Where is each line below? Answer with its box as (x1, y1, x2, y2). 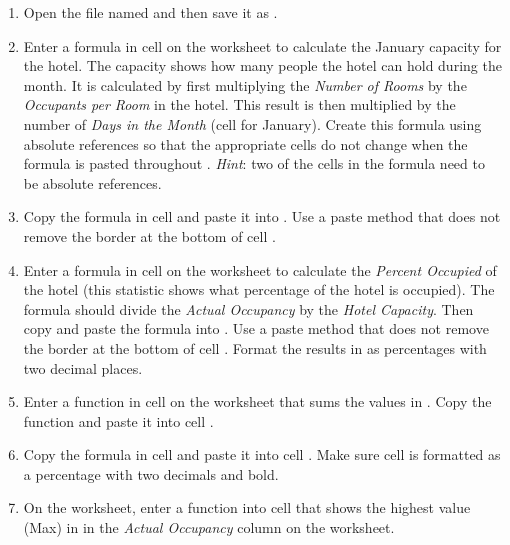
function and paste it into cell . (23, 410, 214, 431)
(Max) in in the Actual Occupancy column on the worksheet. (23, 517, 395, 538)
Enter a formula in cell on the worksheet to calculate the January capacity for (23, 35, 502, 56)
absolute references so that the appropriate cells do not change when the (23, 133, 468, 154)
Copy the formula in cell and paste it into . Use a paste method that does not (23, 206, 501, 227)
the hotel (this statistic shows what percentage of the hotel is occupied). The (23, 279, 495, 300)
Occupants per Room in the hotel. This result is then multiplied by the (23, 94, 456, 115)
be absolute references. (23, 172, 162, 193)
